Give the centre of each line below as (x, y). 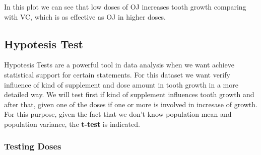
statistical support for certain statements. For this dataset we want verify (117, 74)
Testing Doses (33, 146)
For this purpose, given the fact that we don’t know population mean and (118, 114)
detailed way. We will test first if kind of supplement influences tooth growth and (129, 94)
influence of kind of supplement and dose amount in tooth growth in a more (121, 84)
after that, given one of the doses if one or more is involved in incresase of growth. (131, 104)
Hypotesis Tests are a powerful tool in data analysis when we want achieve (119, 65)
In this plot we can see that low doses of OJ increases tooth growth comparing (125, 7)
